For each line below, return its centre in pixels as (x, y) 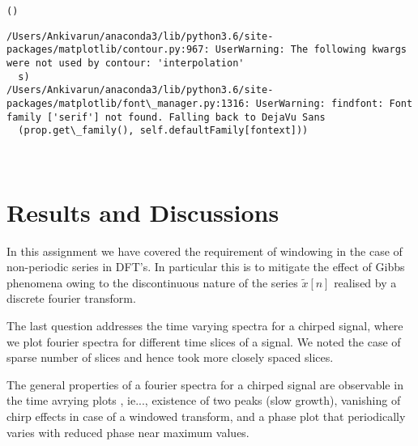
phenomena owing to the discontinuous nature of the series (152, 282)
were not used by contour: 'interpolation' (126, 63)
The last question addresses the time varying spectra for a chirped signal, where (205, 325)
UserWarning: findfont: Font (334, 103)
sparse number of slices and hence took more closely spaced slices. (170, 357)
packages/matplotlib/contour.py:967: (108, 50)
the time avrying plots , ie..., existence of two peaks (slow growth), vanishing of (204, 400)
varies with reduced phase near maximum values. (128, 432)
